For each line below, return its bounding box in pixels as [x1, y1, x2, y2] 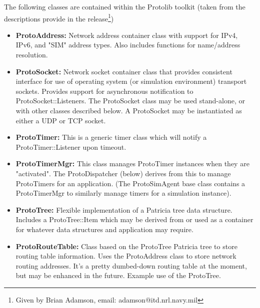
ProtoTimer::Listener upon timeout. [15, 141, 126, 152]
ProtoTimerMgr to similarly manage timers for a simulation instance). [15, 188, 231, 198]
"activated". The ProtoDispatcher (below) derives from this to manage [15, 168, 231, 178]
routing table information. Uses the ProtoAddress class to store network [15, 251, 236, 261]
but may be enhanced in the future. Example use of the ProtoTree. [15, 270, 221, 281]
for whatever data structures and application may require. [15, 224, 193, 234]
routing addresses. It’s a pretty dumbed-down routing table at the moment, [15, 260, 247, 271]
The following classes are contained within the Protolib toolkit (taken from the [4, 1, 245, 11]
